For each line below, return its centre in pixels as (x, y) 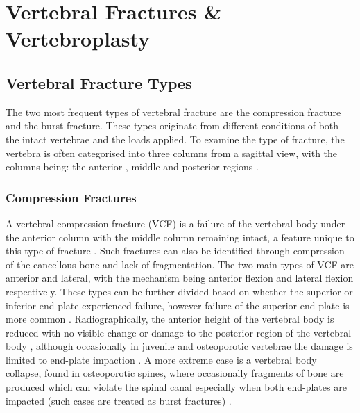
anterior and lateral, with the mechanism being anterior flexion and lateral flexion (180, 278)
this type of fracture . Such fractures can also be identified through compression (175, 251)
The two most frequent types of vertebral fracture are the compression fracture (173, 112)
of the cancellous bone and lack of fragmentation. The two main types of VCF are (180, 264)
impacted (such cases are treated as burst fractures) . (119, 400)
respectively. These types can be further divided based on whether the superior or (179, 291)
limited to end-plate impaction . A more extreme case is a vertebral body (161, 359)
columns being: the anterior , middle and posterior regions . (132, 167)
